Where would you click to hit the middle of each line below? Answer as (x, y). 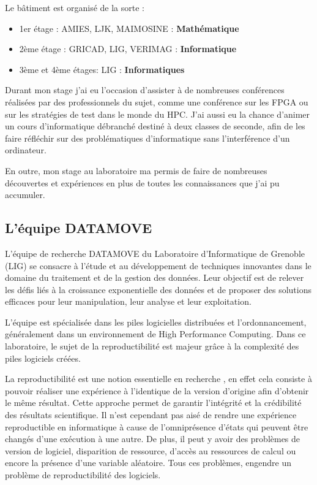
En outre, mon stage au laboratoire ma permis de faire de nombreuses (136, 170)
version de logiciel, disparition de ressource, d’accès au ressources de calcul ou (151, 450)
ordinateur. (26, 150)
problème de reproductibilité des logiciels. (83, 475)
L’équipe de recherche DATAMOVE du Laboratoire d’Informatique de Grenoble (155, 253)
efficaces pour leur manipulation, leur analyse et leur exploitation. (128, 301)
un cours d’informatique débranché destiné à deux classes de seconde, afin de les (155, 126)
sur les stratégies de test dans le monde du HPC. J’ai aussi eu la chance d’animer (158, 114)
